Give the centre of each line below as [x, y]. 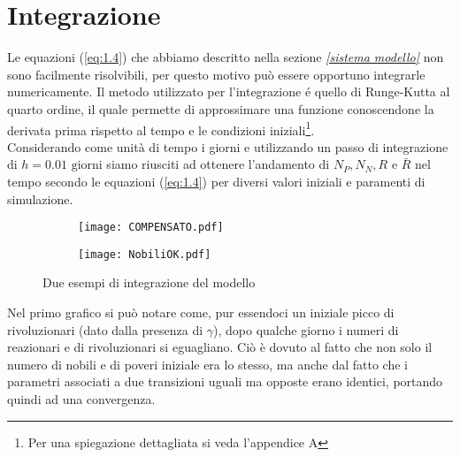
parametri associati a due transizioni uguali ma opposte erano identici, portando [225, 381]
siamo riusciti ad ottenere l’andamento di [218, 164]
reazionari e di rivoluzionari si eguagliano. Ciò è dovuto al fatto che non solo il [220, 347]
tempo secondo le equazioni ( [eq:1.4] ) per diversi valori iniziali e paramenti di [216, 181]
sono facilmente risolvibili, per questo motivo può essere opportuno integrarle [216, 74]
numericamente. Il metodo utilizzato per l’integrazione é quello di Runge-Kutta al [229, 91]
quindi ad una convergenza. [81, 399]
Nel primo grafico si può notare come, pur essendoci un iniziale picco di [201, 312]
